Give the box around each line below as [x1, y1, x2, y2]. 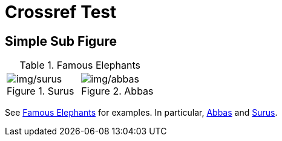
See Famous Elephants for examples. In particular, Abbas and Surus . [5, 107, 278, 118]
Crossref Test [5, 2, 117, 22]
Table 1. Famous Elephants [19, 59, 140, 72]
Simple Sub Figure [5, 33, 117, 49]
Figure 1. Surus [7, 85, 74, 98]
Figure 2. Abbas [81, 85, 154, 98]
